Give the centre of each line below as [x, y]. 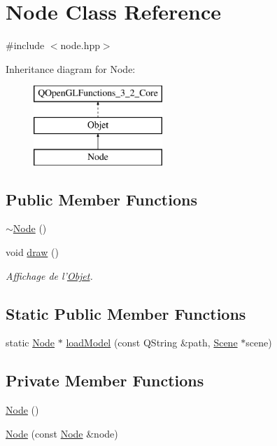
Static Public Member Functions [126, 313]
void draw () [32, 252]
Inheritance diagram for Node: [71, 68]
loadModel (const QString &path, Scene [152, 343]
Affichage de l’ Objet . [49, 275]
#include [25, 45]
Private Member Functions [105, 380]
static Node [30, 343]
